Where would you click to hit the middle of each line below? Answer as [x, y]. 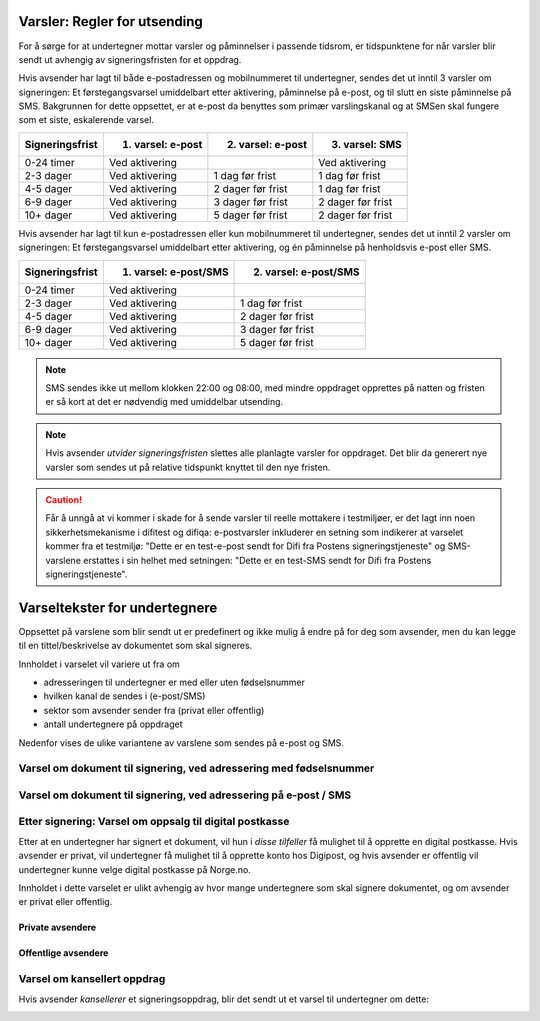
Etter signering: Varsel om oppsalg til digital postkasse [154, 822]
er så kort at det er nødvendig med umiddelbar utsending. [164, 402]
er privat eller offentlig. [65, 902]
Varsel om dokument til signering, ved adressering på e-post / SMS [185, 795]
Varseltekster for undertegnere [118, 607]
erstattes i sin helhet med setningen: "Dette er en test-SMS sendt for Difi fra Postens [257, 560]
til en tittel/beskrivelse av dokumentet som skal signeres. [135, 646]
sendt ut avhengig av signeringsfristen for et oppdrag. [130, 59]
